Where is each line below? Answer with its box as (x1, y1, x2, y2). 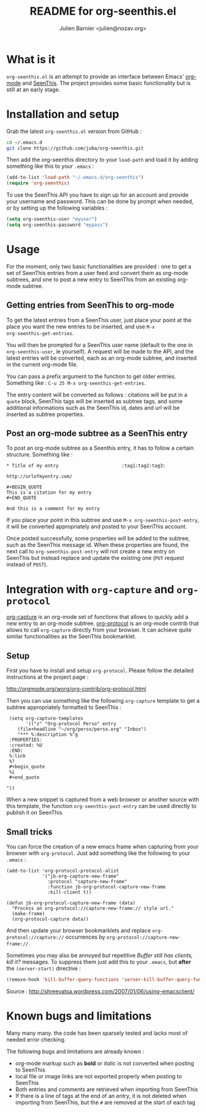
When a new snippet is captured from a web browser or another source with (6, 796, 199, 803)
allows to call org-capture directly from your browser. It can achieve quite (6, 626, 192, 634)
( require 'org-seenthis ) (6, 180, 70, 186)
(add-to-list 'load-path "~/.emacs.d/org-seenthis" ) (6, 175, 144, 181)
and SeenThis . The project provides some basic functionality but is (22, 79, 191, 86)
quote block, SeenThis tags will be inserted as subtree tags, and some (6, 397, 183, 405)
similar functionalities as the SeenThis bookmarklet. (6, 633, 137, 640)
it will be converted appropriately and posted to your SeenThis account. (6, 523, 187, 531)
